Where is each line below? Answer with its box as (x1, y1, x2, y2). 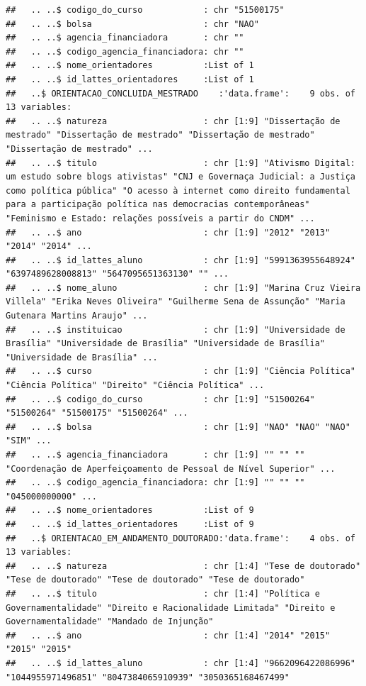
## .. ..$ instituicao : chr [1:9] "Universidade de (6, 324, 345, 335)
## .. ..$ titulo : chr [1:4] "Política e (6, 588, 320, 599)
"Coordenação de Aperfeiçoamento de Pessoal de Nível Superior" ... (6, 463, 336, 474)
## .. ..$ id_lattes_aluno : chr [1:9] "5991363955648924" (6, 255, 355, 265)
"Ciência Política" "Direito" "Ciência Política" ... (6, 380, 265, 391)
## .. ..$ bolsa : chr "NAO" (6, 18, 259, 29)
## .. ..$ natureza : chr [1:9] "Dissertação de (6, 116, 341, 126)
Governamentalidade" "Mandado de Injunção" (6, 616, 214, 627)
